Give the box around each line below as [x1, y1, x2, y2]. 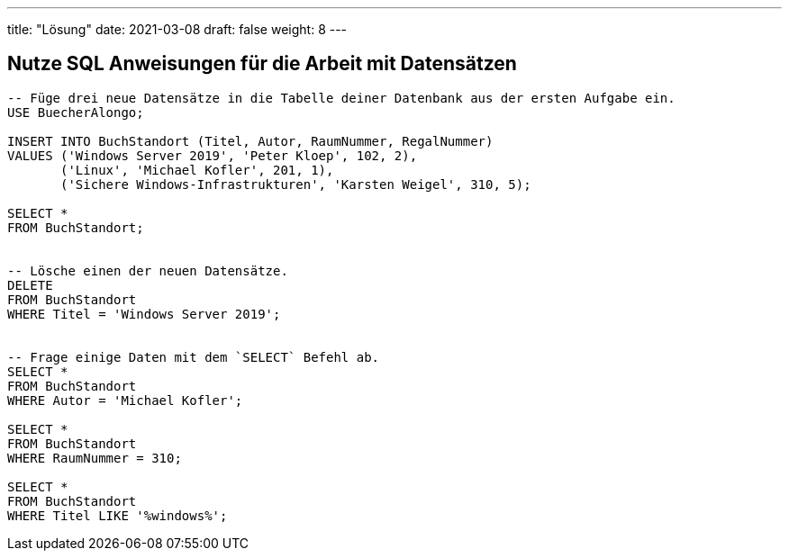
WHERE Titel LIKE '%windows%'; [7, 508, 228, 523]
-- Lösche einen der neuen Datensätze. [7, 263, 288, 278]
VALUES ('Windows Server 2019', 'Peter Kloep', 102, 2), [7, 148, 418, 163]
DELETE [7, 277, 53, 292]
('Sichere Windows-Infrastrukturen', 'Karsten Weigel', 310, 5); [60, 176, 531, 192]
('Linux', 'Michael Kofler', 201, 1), [60, 162, 334, 177]
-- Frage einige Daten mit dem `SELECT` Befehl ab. [7, 349, 380, 364]
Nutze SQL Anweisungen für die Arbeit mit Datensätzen [7, 52, 517, 76]
